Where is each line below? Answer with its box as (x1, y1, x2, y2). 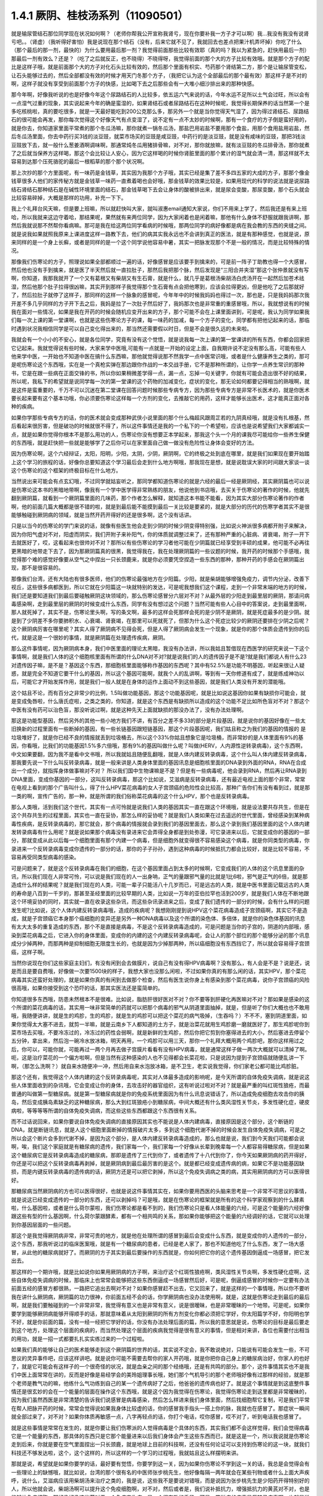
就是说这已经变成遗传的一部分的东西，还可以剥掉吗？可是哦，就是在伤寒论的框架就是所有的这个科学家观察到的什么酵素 (11, 1196, 304, 1203)
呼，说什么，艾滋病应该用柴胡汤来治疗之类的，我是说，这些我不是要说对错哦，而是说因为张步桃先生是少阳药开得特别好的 (11, 1477, 310, 1484)
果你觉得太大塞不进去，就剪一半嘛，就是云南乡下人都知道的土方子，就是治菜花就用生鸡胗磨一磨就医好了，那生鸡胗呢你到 (11, 1020, 310, 1027)
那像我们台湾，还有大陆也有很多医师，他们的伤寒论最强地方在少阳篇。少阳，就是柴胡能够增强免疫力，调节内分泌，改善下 (11, 575, 310, 582)
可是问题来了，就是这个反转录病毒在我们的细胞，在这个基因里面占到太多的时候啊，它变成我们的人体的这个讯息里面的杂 (11, 865, 304, 872)
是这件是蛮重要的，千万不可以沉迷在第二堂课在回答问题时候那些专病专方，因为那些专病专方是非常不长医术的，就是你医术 (11, 386, 310, 393)
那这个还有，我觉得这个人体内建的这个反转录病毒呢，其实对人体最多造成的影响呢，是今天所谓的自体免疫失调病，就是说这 (11, 1074, 310, 1081)
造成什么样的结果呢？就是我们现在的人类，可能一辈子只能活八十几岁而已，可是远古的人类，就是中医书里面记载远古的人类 (11, 881, 310, 889)
